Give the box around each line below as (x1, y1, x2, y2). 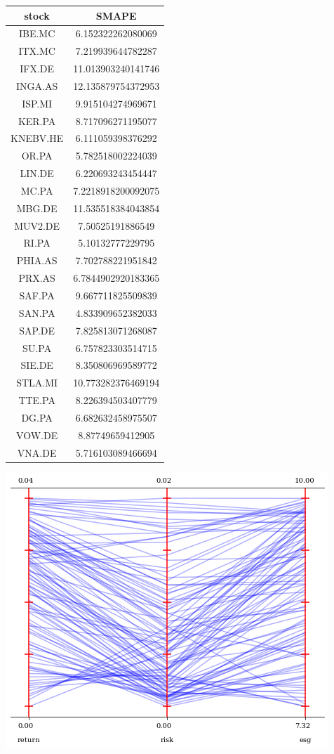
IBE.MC (18, 26, 55, 41)
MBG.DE (16, 200, 58, 215)
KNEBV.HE (11, 131, 64, 145)
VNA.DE (17, 445, 57, 460)
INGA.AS (16, 78, 58, 93)
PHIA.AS (16, 253, 58, 268)
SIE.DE (20, 358, 53, 372)
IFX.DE (20, 61, 55, 76)
